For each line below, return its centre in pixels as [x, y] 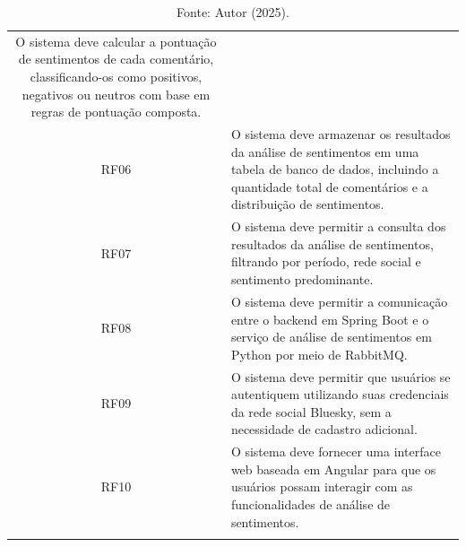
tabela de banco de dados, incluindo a [335, 169]
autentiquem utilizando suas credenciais [340, 394]
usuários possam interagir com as [322, 486]
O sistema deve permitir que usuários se [341, 376]
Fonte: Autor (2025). [233, 12]
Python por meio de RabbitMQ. [319, 354]
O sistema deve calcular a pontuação [116, 41]
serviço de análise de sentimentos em [331, 337]
